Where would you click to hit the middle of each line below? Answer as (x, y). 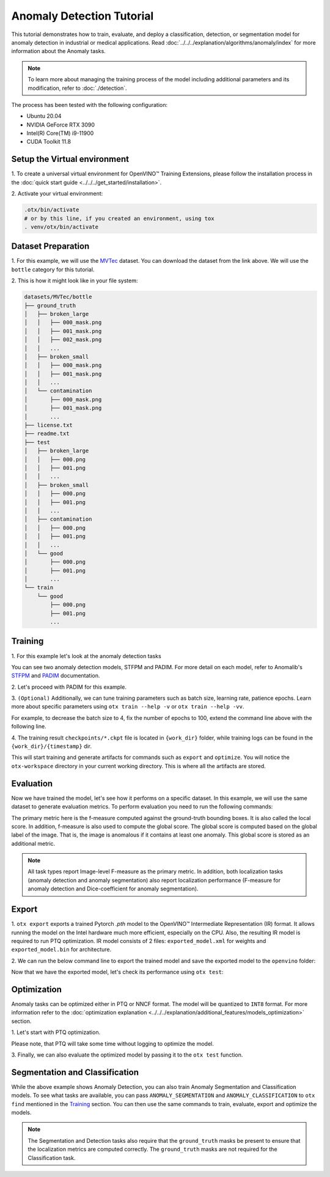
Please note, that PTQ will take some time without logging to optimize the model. (112, 1043)
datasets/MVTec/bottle (58, 297)
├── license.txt (49, 425)
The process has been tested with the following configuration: (90, 105)
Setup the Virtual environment (70, 159)
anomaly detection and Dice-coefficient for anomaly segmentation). (113, 889)
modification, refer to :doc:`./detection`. (78, 88)
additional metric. (33, 843)
